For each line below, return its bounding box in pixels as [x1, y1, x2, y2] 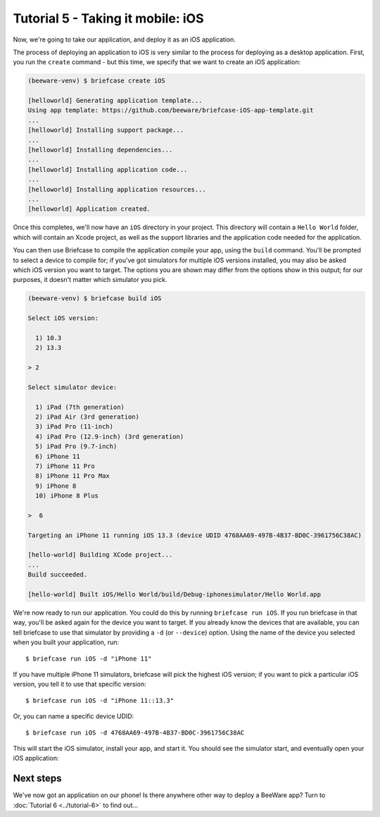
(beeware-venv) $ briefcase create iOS [27, 77, 165, 85]
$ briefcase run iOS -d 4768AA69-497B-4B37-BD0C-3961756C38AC [25, 728, 245, 737]
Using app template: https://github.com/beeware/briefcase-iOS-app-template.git [27, 106, 314, 114]
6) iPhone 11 [35, 452, 80, 460]
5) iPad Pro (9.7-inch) [35, 443, 118, 450]
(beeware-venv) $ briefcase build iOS [27, 295, 162, 302]
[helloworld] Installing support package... [27, 126, 184, 134]
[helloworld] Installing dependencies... [27, 146, 173, 154]
